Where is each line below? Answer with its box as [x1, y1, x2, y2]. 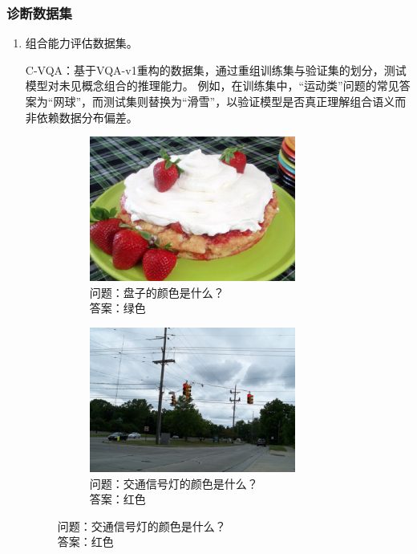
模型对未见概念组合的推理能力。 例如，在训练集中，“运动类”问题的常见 [25, 77, 399, 94]
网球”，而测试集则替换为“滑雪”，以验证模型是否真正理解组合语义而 [53, 93, 407, 109]
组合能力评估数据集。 [25, 35, 138, 51]
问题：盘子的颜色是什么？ [89, 283, 225, 300]
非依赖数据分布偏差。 [25, 108, 138, 125]
